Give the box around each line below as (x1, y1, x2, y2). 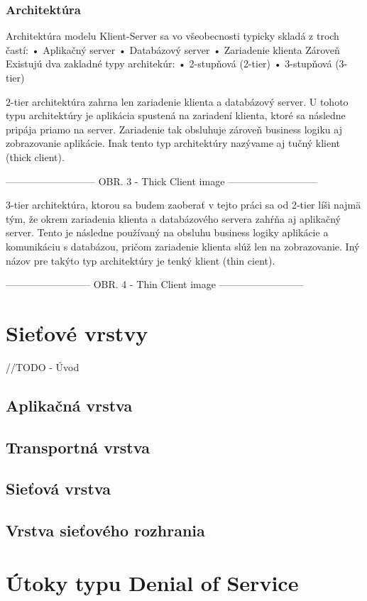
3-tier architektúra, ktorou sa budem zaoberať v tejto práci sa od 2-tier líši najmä (6, 197, 361, 212)
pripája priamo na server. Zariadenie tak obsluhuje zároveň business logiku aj (6, 121, 342, 136)
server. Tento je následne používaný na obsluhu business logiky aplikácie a (6, 225, 329, 240)
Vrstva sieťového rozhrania (6, 519, 205, 541)
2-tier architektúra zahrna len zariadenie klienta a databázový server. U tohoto (6, 94, 349, 109)
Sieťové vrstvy (6, 318, 148, 347)
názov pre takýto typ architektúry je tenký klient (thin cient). (6, 253, 275, 268)
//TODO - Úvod (6, 359, 80, 374)
